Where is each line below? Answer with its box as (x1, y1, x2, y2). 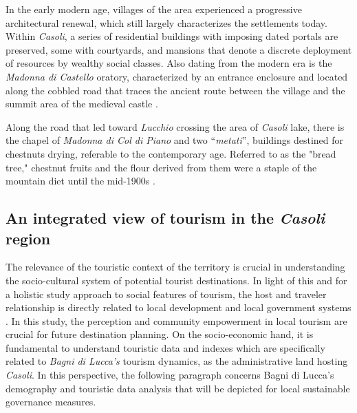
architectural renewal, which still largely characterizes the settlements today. (6, 15, 327, 30)
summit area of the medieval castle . (6, 96, 158, 111)
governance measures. (6, 394, 96, 409)
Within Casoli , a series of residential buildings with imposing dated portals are (6, 29, 338, 43)
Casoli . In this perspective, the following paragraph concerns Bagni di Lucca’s (6, 368, 334, 382)
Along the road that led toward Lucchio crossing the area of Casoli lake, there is (6, 119, 345, 134)
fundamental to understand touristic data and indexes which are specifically (6, 340, 325, 354)
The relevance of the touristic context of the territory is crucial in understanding (6, 260, 345, 274)
